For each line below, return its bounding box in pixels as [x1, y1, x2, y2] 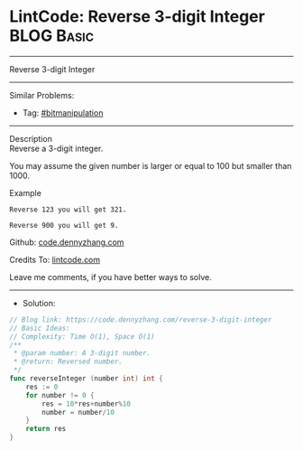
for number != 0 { [25, 390, 95, 399]
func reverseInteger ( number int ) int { [9, 374, 164, 383]
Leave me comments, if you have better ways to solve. [9, 271, 212, 282]
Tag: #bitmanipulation [22, 107, 104, 118]
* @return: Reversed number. [13, 357, 124, 367]
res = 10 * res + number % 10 [41, 399, 131, 408]
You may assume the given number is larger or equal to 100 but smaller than [9, 160, 292, 171]
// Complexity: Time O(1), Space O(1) [9, 332, 155, 341]
